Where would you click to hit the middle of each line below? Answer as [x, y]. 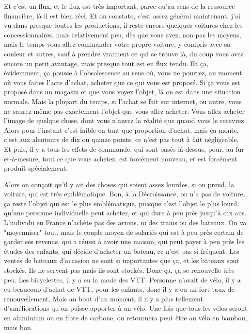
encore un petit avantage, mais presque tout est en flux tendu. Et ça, [106, 63]
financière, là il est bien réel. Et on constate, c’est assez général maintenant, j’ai [122, 15]
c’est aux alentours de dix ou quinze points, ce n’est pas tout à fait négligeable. [121, 139]
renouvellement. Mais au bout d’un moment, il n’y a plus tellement [103, 298]
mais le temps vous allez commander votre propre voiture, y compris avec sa [117, 44]
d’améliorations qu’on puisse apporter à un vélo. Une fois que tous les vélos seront [126, 308]
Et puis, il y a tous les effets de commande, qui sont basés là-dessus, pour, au [119, 149]
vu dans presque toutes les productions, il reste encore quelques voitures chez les [123, 25]
